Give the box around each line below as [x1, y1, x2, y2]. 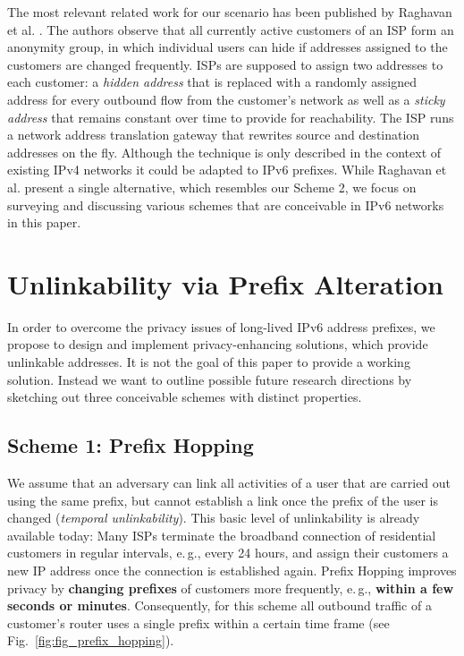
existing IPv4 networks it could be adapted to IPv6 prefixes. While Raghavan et [7, 160, 447, 179]
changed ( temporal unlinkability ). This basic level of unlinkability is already [7, 508, 420, 527]
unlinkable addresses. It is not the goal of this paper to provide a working [7, 353, 410, 371]
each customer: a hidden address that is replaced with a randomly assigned [7, 72, 417, 91]
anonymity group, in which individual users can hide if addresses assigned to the [7, 38, 448, 56]
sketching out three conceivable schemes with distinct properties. [7, 388, 362, 406]
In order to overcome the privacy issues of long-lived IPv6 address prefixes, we [7, 317, 435, 336]
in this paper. [7, 213, 81, 232]
